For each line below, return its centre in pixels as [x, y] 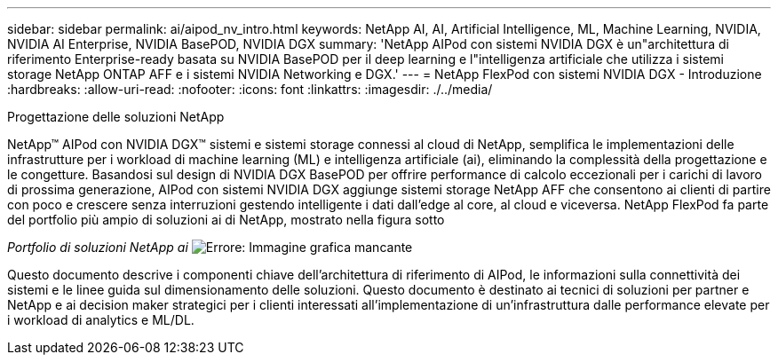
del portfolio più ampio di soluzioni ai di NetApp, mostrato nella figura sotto [226, 220]
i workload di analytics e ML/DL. [101, 320]
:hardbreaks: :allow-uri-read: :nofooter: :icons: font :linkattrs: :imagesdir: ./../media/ [250, 89]
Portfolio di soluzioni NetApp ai [98, 247]
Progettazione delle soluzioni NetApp [116, 117]
